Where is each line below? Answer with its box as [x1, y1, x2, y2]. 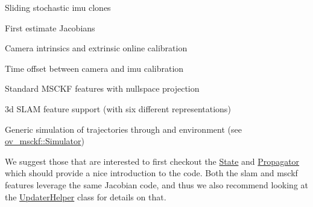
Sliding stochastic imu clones [5, 1, 111, 13]
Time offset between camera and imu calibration [5, 62, 184, 74]
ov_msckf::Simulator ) [5, 135, 84, 147]
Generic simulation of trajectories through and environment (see [5, 123, 242, 135]
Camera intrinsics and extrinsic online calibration [5, 42, 188, 54]
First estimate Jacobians [5, 21, 95, 34]
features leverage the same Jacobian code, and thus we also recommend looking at [5, 178, 309, 191]
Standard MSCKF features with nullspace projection [5, 82, 200, 95]
